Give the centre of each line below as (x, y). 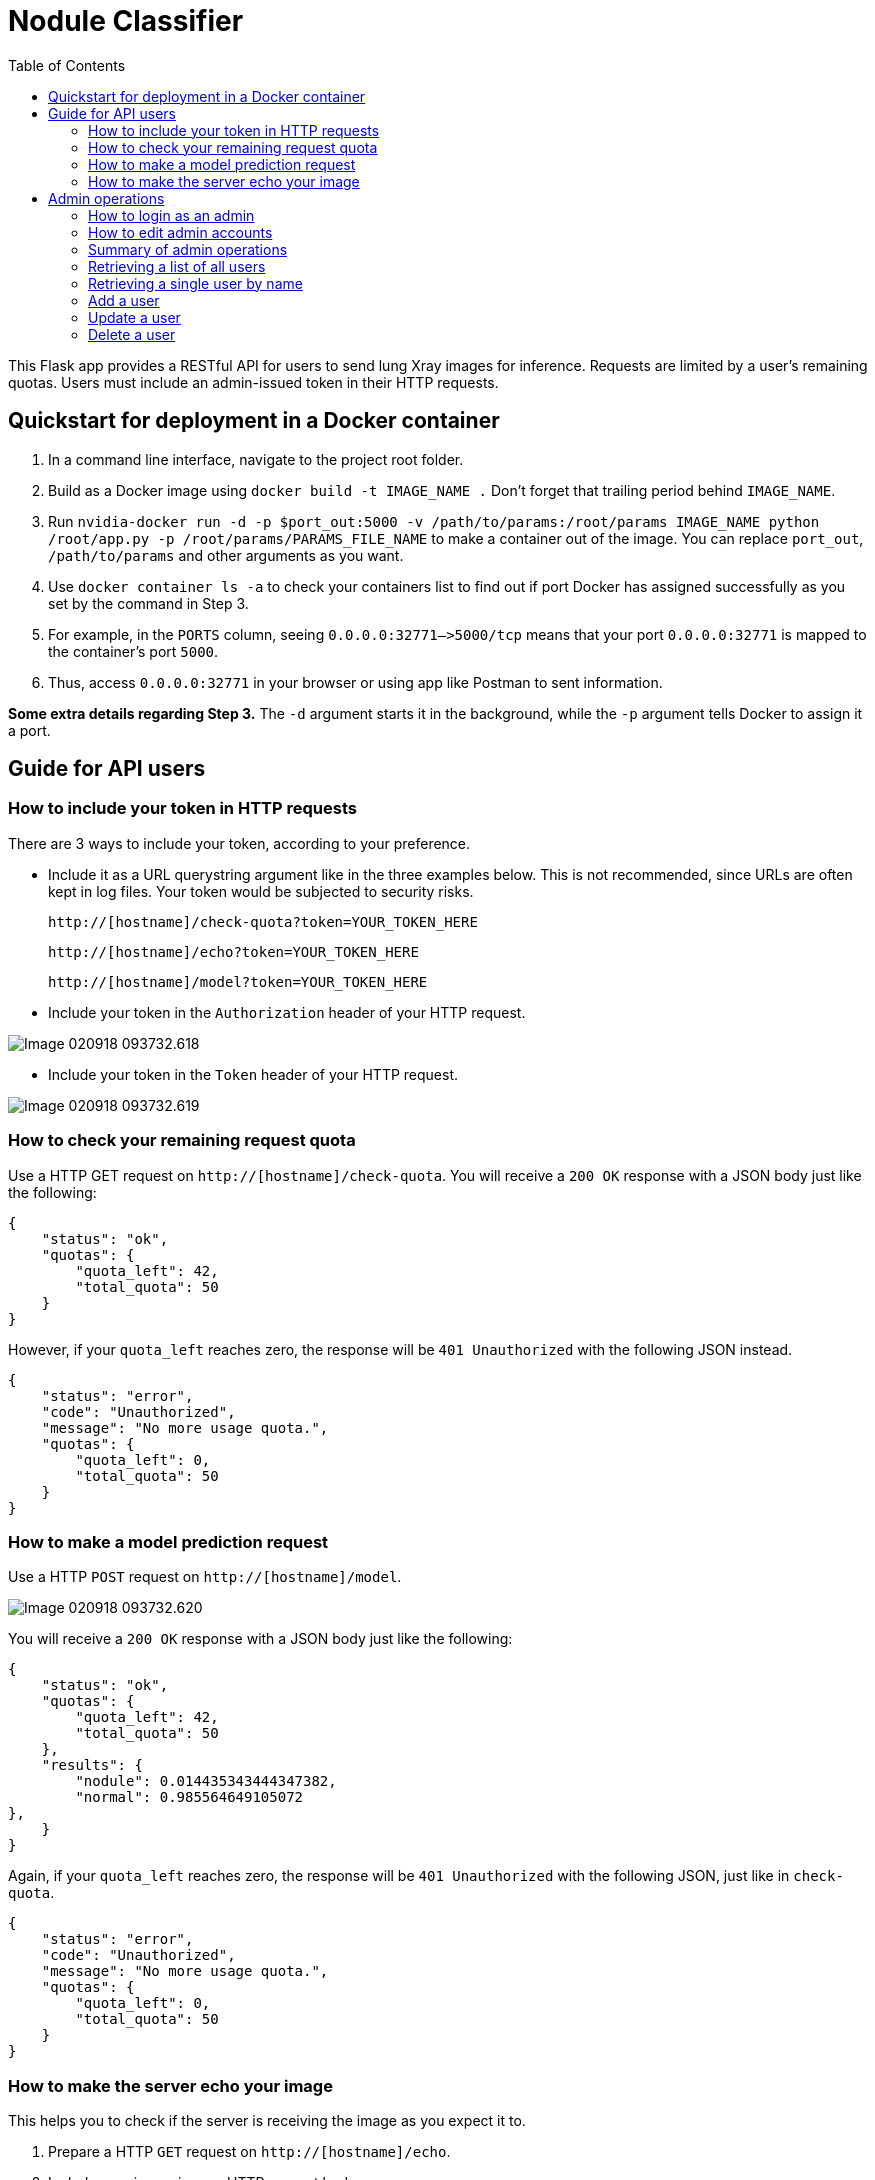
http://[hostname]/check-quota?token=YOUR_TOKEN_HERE (263, 921)
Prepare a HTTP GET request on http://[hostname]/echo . (249, 2152)
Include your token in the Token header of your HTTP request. (253, 1074)
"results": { (92, 1765)
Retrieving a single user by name (195, 283)
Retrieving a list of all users (177, 266)
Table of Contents (67, 65)
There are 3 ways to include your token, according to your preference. (239, 843)
